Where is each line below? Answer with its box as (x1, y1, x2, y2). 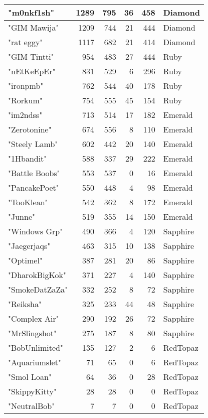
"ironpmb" (8, 80, 44, 91)
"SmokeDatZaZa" (8, 284, 68, 295)
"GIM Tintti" (8, 51, 54, 62)
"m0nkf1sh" (8, 7, 55, 18)
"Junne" (8, 211, 35, 222)
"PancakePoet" (8, 182, 59, 193)
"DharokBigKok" (8, 269, 67, 281)
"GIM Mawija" (8, 22, 59, 33)
